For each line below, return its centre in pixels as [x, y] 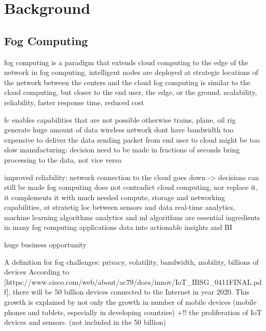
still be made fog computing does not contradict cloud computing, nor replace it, [131, 187]
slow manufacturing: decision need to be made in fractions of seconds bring [122, 150]
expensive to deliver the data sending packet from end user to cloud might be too [132, 139]
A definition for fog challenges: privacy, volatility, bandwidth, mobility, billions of [131, 261]
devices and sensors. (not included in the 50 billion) [85, 322]
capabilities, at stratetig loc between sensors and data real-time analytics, [120, 207]
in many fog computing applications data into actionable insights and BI [118, 227]
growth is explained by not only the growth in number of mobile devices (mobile [130, 302]
